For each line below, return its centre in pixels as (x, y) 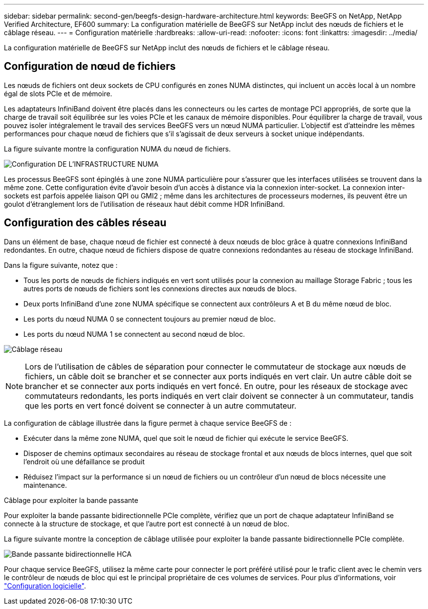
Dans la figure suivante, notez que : (61, 265)
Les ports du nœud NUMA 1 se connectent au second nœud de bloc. (134, 334)
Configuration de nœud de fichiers (90, 66)
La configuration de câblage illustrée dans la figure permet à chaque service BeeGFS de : (148, 423)
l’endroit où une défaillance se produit (84, 461)
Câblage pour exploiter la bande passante (71, 500)
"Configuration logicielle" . (45, 586)
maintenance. (45, 485)
